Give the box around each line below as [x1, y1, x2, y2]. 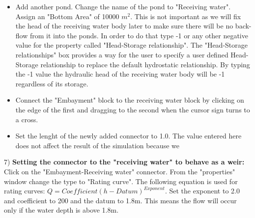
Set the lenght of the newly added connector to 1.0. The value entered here [15, 131, 242, 141]
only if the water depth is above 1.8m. [4, 205, 119, 215]
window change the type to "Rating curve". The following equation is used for [4, 176, 238, 186]
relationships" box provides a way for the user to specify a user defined [15, 49, 228, 59]
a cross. [15, 114, 38, 124]
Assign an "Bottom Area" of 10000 [15, 11, 119, 21]
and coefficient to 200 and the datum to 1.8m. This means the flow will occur [4, 195, 237, 205]
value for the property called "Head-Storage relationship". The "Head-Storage [15, 40, 248, 50]
